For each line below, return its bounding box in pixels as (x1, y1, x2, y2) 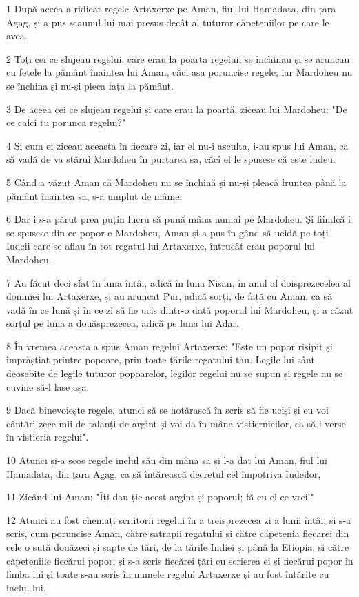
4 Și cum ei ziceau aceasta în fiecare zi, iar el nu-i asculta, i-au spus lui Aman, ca (6, 138, 349, 152)
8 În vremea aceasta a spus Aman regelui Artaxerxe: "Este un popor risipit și (6, 338, 333, 353)
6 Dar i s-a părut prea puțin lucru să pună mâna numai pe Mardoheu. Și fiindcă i (6, 212, 351, 226)
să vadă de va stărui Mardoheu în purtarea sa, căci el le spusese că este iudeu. (6, 152, 336, 166)
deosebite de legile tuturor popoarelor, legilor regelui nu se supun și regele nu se (6, 366, 343, 381)
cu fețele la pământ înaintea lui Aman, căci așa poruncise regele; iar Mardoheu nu (6, 65, 353, 79)
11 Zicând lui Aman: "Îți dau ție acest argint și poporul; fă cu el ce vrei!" (6, 489, 314, 504)
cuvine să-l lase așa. (6, 379, 90, 394)
